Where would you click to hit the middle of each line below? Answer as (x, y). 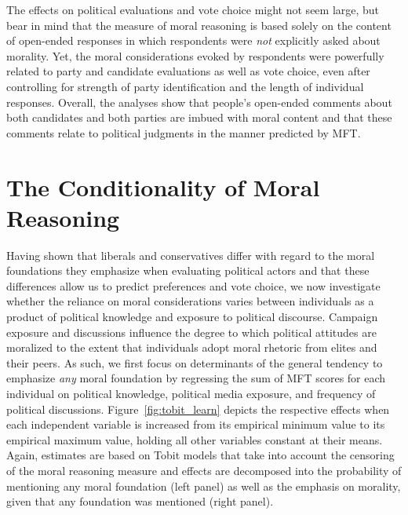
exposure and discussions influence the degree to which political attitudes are (191, 332)
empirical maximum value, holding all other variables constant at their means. (195, 439)
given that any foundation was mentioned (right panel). (140, 501)
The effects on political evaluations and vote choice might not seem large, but (193, 9)
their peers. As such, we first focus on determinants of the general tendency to (195, 362)
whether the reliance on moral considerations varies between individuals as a (190, 301)
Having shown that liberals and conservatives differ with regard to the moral (191, 255)
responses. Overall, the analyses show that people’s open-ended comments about (199, 102)
